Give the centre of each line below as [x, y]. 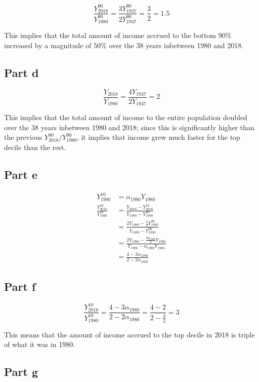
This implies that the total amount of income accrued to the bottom [110, 35]
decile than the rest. [35, 147]
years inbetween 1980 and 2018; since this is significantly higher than [147, 127]
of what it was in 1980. [40, 344]
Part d [21, 72]
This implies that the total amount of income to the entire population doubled [126, 117]
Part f [20, 286]
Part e [21, 175]
